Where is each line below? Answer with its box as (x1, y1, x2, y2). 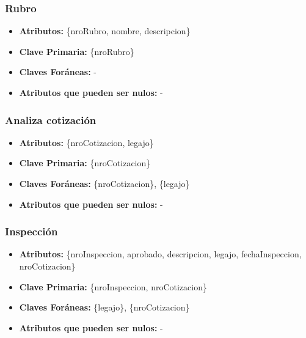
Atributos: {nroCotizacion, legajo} (19, 136, 154, 149)
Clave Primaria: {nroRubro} (19, 45, 134, 57)
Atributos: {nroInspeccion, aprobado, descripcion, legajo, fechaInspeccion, (19, 248, 302, 260)
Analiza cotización (5, 112, 97, 127)
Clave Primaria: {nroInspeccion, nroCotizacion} (19, 280, 207, 293)
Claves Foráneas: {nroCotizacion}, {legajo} (19, 177, 190, 189)
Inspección (5, 224, 58, 239)
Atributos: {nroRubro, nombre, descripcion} (19, 24, 191, 37)
